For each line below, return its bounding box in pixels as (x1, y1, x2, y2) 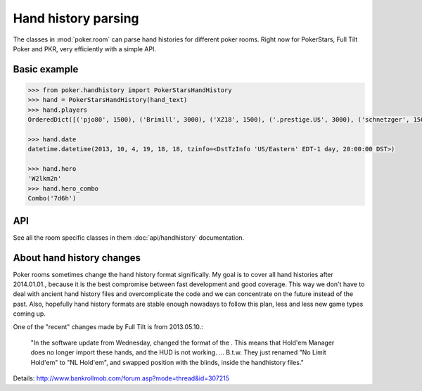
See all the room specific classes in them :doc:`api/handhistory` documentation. (13, 233, 245, 242)
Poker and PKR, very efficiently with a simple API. (13, 44, 157, 53)
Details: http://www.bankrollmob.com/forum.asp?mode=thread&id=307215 (13, 374, 230, 383)
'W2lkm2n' (27, 174, 62, 183)
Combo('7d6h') (27, 194, 77, 203)
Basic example (13, 63, 79, 75)
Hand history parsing (13, 11, 140, 26)
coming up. (13, 309, 46, 318)
